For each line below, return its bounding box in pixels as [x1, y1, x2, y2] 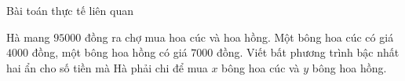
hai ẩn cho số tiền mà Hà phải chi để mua [6, 59, 208, 75]
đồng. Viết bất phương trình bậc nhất [216, 44, 400, 61]
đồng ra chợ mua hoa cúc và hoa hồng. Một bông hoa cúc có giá [84, 28, 394, 45]
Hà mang [6, 28, 50, 45]
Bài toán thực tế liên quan [6, 2, 133, 18]
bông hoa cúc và [221, 59, 300, 75]
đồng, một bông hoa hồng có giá [31, 44, 188, 61]
